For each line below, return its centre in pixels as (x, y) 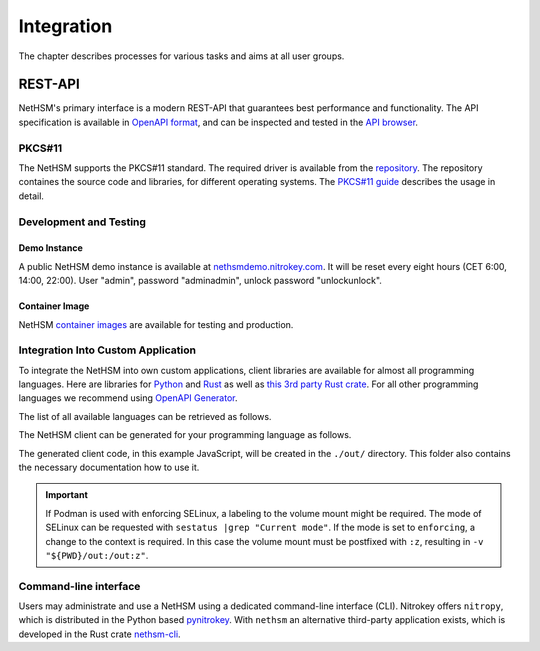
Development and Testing (82, 222)
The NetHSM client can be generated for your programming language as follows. (185, 435)
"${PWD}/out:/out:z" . (97, 555)
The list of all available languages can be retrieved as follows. (145, 416)
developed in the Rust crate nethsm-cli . (99, 634)
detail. (31, 196)
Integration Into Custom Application (107, 350)
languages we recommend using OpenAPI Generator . (128, 398)
